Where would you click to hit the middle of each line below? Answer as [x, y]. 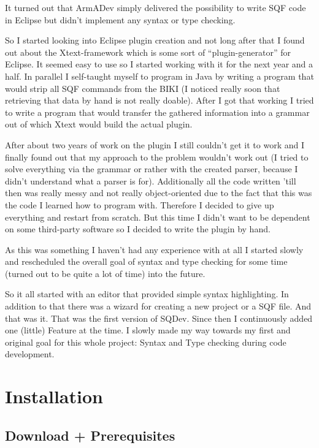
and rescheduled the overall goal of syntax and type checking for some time [146, 261]
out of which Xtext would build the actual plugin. [99, 124]
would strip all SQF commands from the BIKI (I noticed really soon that [143, 88]
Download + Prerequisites [90, 435]
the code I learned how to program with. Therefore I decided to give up [140, 204]
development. [30, 354]
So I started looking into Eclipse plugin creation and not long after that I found [155, 40]
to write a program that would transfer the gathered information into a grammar [157, 112]
